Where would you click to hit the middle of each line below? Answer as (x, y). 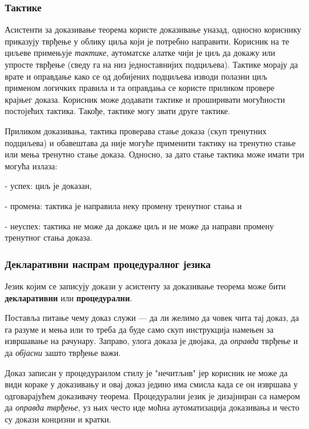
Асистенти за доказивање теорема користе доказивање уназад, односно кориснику (153, 29)
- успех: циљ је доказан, (48, 186)
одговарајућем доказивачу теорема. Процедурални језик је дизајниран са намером (152, 395)
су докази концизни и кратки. (58, 419)
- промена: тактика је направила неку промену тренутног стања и (123, 205)
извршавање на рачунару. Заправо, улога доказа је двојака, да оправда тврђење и (152, 341)
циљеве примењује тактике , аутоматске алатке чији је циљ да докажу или (140, 53)
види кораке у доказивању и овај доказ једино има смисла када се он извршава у (152, 384)
